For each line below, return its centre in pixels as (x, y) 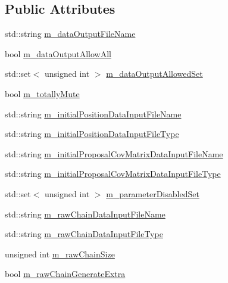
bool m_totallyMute (42, 93)
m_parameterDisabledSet (153, 193)
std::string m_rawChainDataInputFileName (85, 214)
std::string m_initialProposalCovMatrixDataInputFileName (114, 153)
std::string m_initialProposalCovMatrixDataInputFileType (113, 174)
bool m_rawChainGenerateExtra (65, 274)
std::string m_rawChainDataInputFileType (84, 234)
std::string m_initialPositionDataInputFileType (92, 134)
